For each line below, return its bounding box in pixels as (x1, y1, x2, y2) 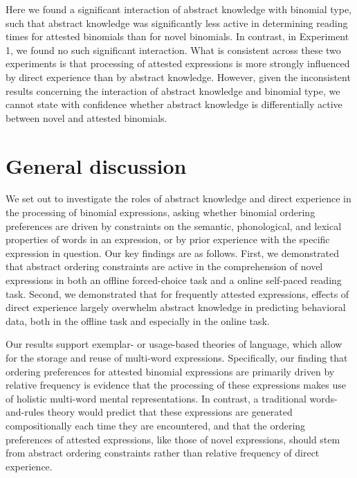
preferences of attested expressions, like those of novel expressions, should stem (6, 432, 340, 446)
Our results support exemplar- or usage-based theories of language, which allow (6, 337, 342, 351)
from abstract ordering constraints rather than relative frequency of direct (6, 445, 320, 460)
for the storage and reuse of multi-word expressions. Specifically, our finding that (6, 351, 348, 364)
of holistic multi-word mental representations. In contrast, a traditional (6, 391, 306, 405)
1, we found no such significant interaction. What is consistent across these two (6, 42, 341, 57)
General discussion (6, 151, 187, 179)
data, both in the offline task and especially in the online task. (6, 313, 270, 328)
